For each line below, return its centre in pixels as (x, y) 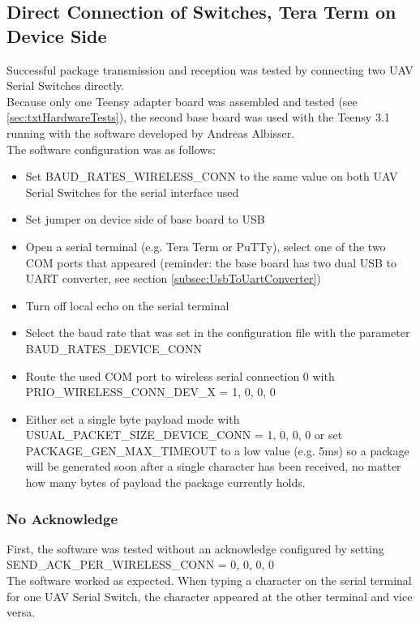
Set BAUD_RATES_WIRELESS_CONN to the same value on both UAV (212, 176)
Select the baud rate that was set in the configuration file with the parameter (218, 333)
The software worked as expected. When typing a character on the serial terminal (209, 580)
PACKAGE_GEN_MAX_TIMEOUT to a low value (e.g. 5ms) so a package (217, 450)
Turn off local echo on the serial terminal (127, 305)
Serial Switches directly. (66, 85)
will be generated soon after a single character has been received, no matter (213, 466)
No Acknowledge (62, 518)
